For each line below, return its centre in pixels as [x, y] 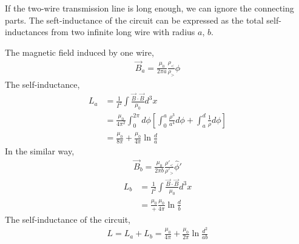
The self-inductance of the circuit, [68, 219]
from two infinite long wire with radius [123, 32]
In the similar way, [40, 151]
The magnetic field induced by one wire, [79, 52]
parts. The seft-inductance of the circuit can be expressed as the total [134, 20]
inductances [27, 32]
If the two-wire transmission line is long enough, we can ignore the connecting [149, 8]
